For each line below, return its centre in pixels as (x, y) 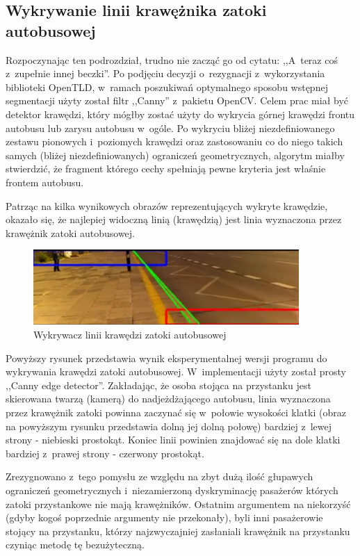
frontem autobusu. (45, 182)
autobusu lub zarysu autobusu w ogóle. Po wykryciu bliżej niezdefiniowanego (170, 128)
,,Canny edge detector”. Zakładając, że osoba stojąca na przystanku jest (158, 385)
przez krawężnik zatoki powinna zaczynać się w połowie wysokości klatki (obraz (176, 412)
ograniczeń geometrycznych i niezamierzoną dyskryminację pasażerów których (172, 490)
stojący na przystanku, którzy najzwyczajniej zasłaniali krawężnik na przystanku (178, 531)
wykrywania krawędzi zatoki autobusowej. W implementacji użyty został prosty (176, 371)
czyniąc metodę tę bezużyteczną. (75, 545)
